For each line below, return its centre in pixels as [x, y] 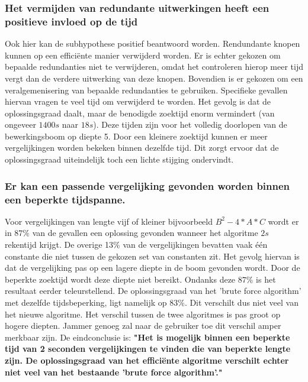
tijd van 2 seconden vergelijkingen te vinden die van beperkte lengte [148, 349]
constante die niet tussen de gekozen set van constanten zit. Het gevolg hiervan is [152, 256]
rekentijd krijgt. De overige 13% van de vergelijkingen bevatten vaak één [136, 244]
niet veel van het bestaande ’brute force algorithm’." [114, 372]
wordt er [283, 221]
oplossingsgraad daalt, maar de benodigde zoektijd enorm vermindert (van [140, 113]
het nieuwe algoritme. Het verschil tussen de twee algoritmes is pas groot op [143, 314]
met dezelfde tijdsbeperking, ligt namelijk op [86, 302]
